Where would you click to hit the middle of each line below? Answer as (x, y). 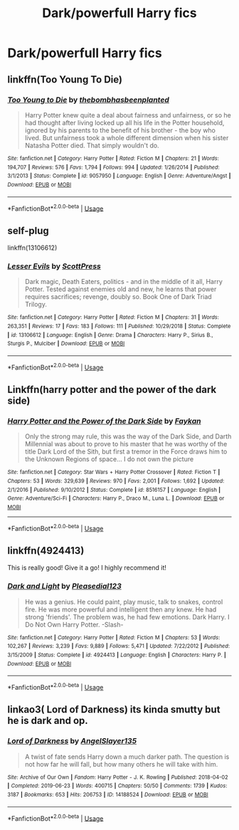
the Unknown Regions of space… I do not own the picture (109, 459)
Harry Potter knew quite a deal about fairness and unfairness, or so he (128, 115)
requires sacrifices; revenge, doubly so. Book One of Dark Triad (118, 297)
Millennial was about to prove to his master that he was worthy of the (126, 444)
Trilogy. (36, 305)
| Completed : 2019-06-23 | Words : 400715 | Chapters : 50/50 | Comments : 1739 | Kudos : (117, 786)
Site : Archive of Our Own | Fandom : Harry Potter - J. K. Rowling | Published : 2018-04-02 (118, 777)
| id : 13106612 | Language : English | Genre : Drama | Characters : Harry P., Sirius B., (110, 335)
